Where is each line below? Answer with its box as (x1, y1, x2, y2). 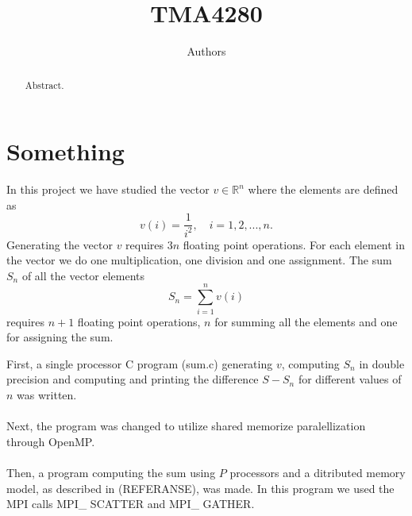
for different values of (298, 371, 402, 387)
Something (6, 135, 125, 168)
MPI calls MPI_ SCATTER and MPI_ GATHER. (6, 495, 255, 512)
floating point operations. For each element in (183, 236, 406, 252)
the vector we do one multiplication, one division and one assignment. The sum (6, 252, 392, 268)
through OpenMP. (6, 433, 95, 449)
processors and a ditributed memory (229, 464, 406, 480)
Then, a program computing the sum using (6, 464, 216, 480)
